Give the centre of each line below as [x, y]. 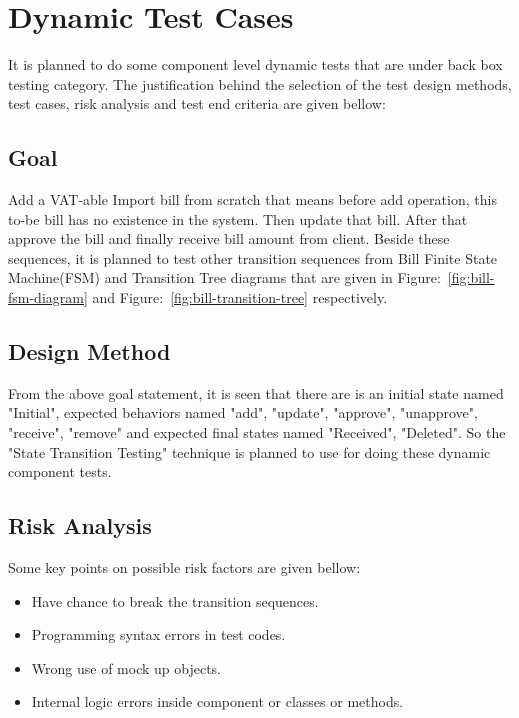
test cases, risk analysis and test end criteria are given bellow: [197, 103]
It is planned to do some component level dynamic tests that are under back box [255, 64]
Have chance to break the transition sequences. [175, 600]
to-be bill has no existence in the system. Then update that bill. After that [238, 218]
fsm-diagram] [48, 297]
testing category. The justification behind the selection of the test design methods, [260, 83]
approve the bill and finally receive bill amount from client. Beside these [229, 238]
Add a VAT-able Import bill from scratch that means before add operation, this [252, 199]
